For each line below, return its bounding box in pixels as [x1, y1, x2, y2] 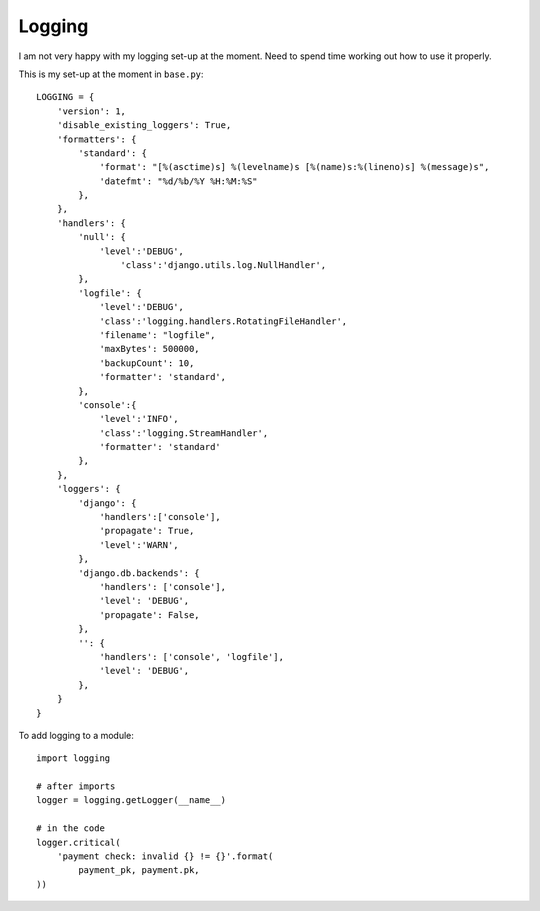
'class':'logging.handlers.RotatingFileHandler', [99, 315, 348, 327]
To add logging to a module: [18, 729, 135, 741]
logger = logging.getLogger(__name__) [36, 795, 227, 806]
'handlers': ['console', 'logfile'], [99, 651, 285, 662]
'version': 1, [56, 105, 127, 117]
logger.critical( [36, 836, 121, 848]
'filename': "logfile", [99, 329, 216, 340]
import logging [36, 753, 111, 764]
